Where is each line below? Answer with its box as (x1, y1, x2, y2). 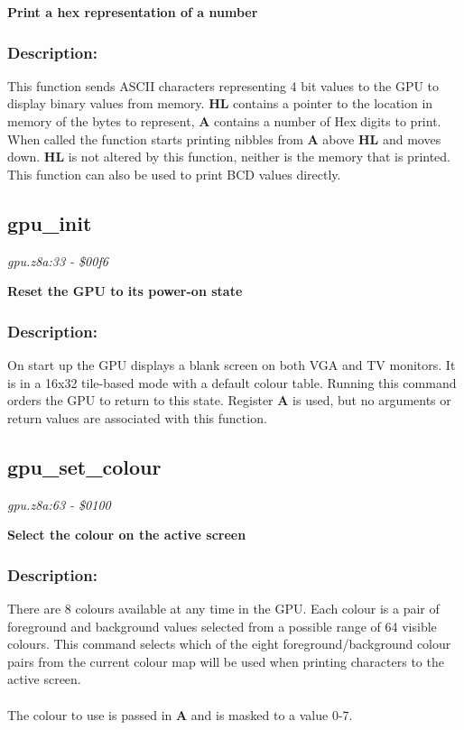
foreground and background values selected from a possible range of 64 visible (7, 616, 437, 635)
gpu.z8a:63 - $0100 (7, 494, 111, 513)
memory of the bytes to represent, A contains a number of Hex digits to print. (7, 112, 441, 130)
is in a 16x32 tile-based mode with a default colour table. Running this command (7, 373, 457, 392)
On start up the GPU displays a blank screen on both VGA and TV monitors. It (7, 355, 456, 374)
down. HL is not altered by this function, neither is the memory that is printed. (7, 147, 451, 166)
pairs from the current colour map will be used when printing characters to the (7, 651, 444, 670)
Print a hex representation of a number (7, 3, 258, 21)
